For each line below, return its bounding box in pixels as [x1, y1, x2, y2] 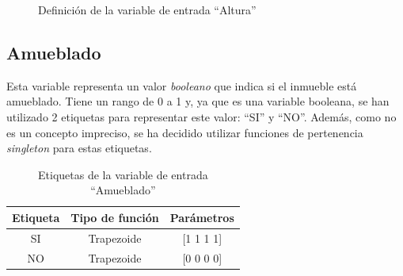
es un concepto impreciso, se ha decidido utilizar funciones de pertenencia [6, 124, 363, 140]
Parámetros [169, 209, 234, 225]
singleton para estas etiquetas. [6, 140, 152, 156]
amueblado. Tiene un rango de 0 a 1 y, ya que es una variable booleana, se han [6, 93, 390, 109]
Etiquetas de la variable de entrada [38, 166, 208, 182]
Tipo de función [70, 209, 159, 225]
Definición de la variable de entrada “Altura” [38, 2, 257, 17]
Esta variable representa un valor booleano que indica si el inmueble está [6, 77, 357, 94]
